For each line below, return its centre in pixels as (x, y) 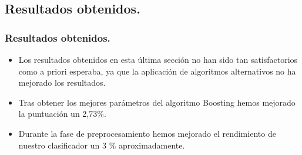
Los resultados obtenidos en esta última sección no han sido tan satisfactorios (158, 59)
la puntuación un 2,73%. (62, 114)
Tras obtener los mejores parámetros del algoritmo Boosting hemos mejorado (157, 102)
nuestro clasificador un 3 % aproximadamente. (102, 145)
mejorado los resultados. (62, 82)
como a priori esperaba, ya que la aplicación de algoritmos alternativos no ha (157, 71)
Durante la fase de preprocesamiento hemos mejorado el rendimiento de (147, 133)
